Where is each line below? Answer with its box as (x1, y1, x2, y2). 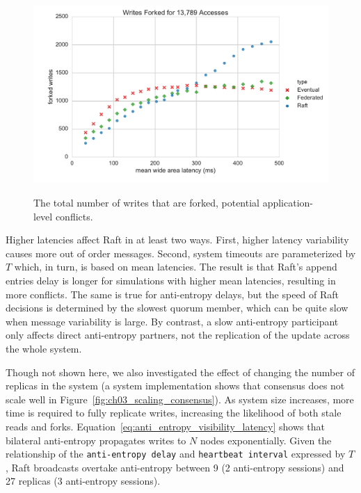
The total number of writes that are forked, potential (33, 195, 259, 210)
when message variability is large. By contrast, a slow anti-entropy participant (6, 314, 339, 328)
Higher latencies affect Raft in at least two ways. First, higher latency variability (6, 232, 349, 247)
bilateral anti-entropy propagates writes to (6, 433, 186, 447)
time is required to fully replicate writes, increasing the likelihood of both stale (6, 405, 342, 420)
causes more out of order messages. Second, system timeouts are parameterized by (6, 245, 356, 260)
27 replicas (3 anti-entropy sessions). (6, 474, 161, 488)
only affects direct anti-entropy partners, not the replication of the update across (6, 328, 350, 342)
